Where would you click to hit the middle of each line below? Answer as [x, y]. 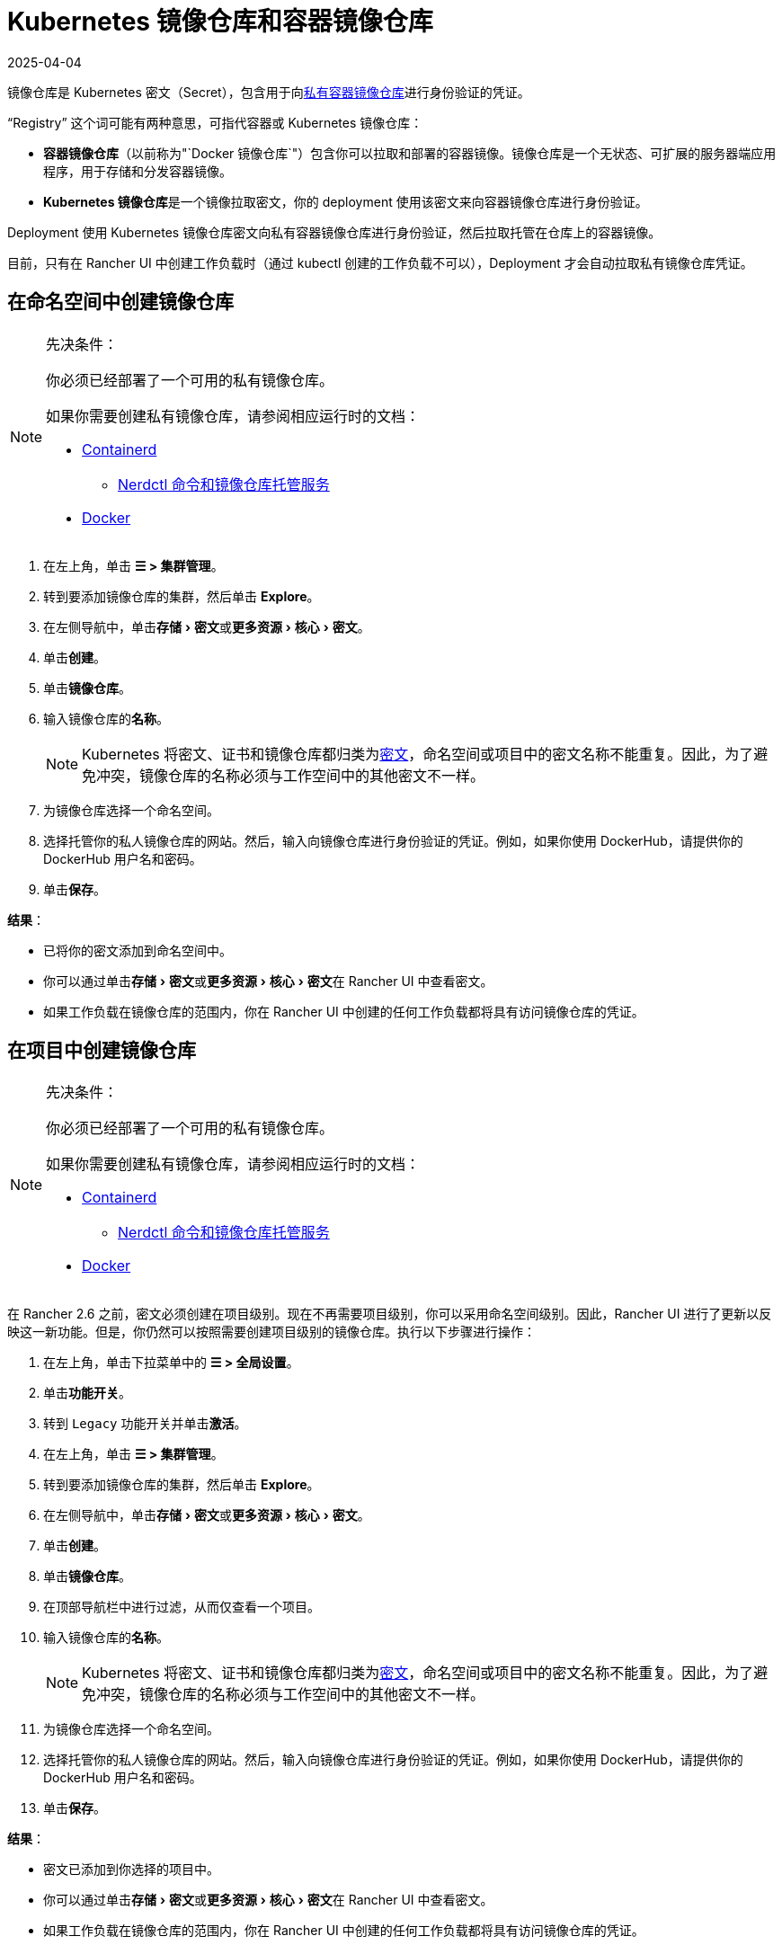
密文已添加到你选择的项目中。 [131, 1870]
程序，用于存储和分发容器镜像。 [138, 171]
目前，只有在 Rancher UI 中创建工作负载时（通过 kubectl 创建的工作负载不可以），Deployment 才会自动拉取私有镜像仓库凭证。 [380, 262]
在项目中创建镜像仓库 [102, 1051]
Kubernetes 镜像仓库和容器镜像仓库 [220, 22]
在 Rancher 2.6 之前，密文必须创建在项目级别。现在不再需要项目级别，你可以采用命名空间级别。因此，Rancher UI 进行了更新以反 [390, 1314]
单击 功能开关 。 [87, 1393]
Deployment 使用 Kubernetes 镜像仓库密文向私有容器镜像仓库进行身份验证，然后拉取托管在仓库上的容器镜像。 [334, 232]
